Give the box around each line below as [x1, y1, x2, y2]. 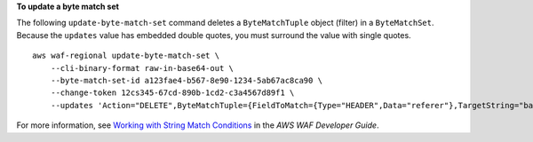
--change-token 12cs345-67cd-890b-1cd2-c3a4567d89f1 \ [50, 88, 295, 98]
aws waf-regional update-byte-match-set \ [32, 51, 220, 61]
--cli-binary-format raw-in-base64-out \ [50, 63, 235, 73]
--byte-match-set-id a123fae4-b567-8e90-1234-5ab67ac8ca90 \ [50, 75, 323, 85]
